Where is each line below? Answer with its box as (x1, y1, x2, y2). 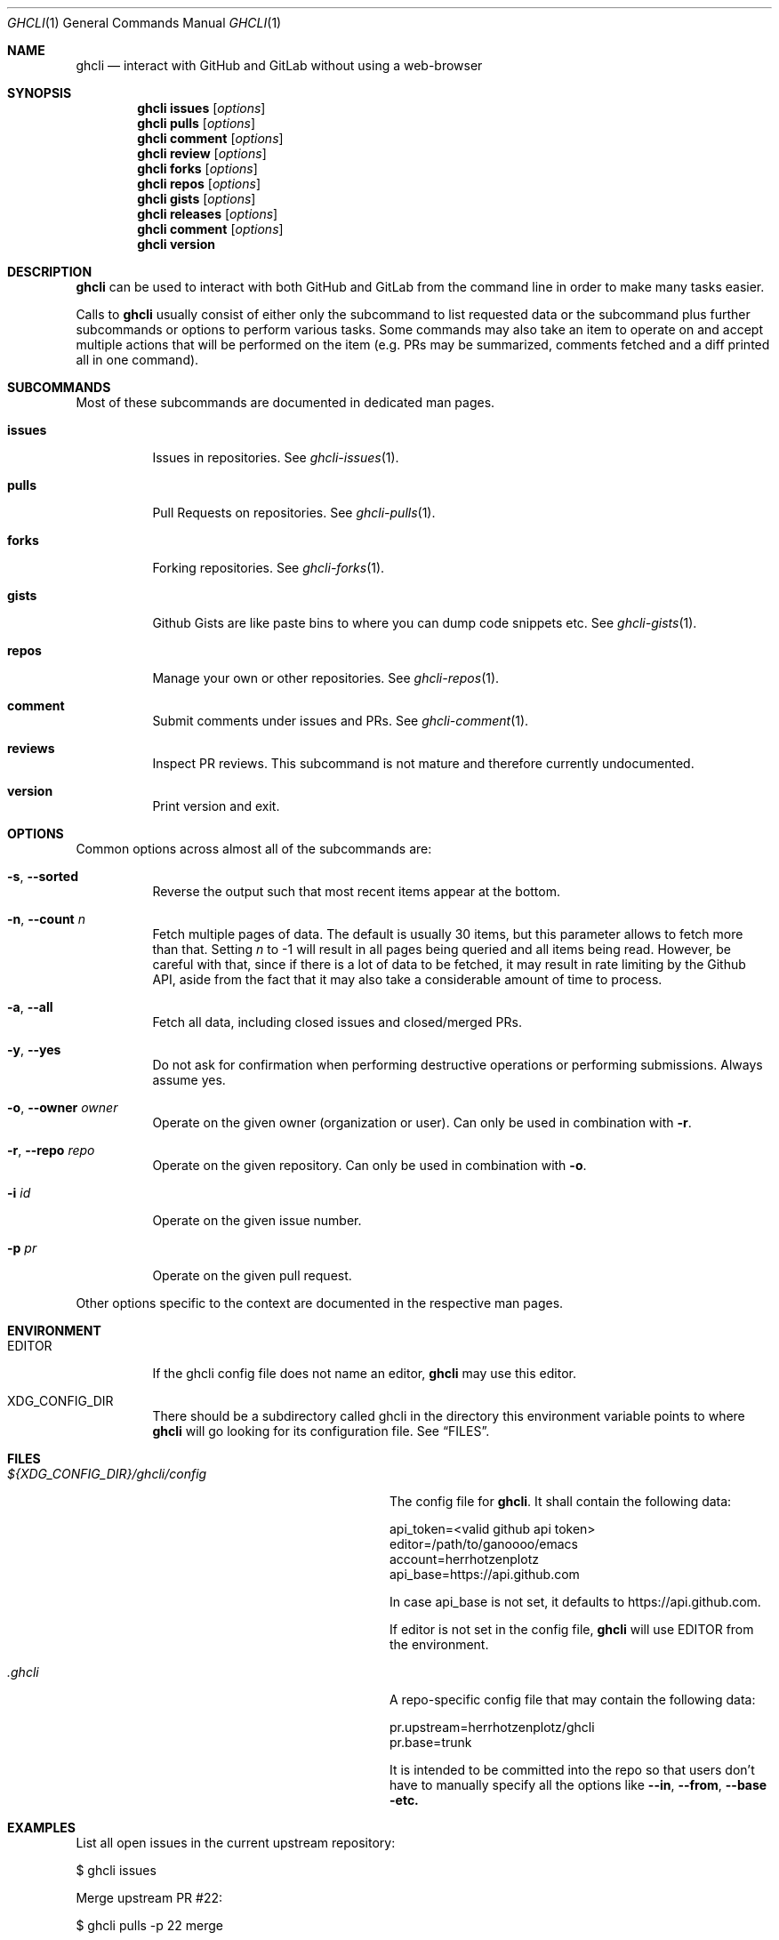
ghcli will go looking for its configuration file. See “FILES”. (152, 1423, 490, 1439)
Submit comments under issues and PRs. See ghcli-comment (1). (152, 713, 529, 728)
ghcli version (137, 236, 216, 252)
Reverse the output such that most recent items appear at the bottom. (152, 884, 560, 899)
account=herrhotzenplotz (389, 1551, 539, 1567)
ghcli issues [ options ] (137, 100, 266, 116)
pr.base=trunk (389, 1735, 472, 1750)
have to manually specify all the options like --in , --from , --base (389, 1777, 767, 1792)
